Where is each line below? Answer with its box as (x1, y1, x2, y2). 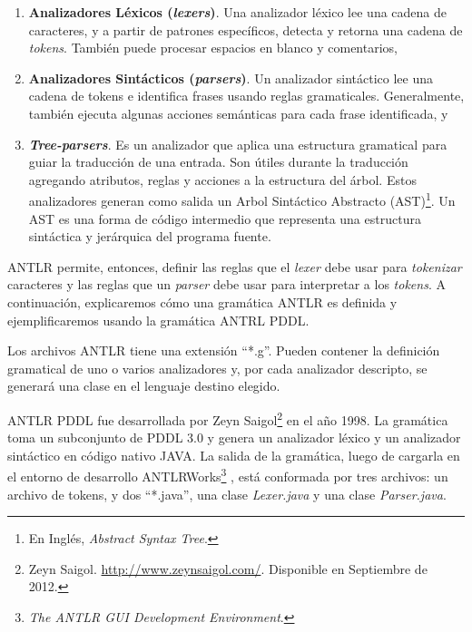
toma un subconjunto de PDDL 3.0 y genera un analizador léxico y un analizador (7, 428, 461, 447)
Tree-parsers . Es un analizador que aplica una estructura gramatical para (28, 134, 447, 153)
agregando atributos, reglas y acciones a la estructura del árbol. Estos (28, 170, 417, 189)
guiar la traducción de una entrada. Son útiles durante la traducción (28, 152, 408, 171)
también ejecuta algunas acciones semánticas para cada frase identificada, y (28, 103, 448, 122)
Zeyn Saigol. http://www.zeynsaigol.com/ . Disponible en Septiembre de (28, 559, 428, 578)
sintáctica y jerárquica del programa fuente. (28, 227, 271, 246)
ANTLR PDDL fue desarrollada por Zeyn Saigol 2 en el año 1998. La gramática (7, 407, 448, 429)
